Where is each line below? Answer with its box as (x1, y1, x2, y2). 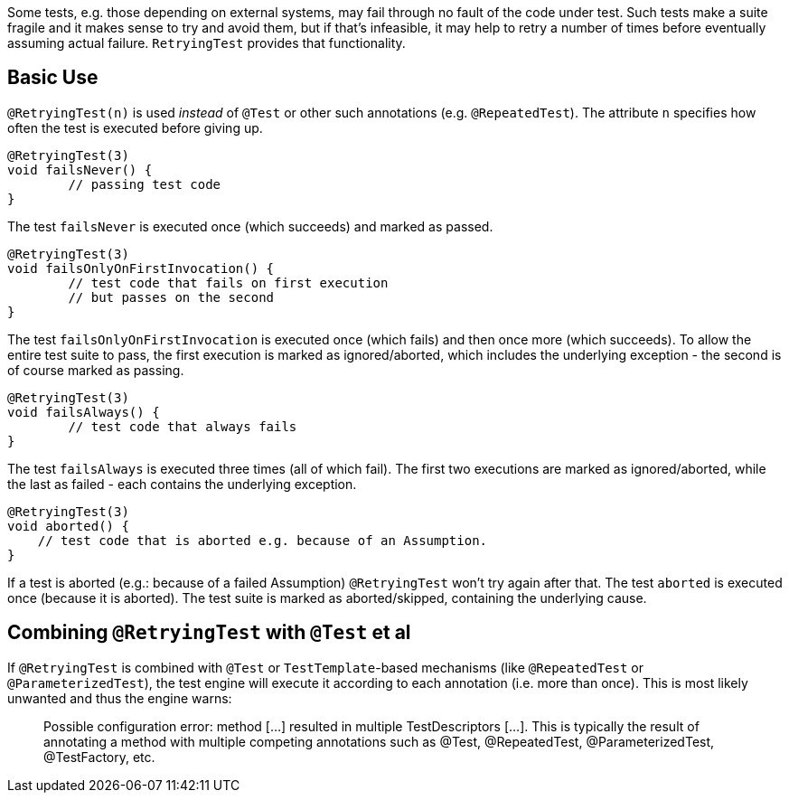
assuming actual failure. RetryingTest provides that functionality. (7, 35, 406, 51)
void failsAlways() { (7, 404, 160, 419)
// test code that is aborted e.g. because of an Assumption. (37, 532, 488, 548)
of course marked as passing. (7, 362, 184, 378)
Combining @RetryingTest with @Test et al (7, 621, 411, 645)
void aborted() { (7, 518, 129, 533)
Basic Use (7, 66, 99, 89)
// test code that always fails (68, 419, 297, 434)
